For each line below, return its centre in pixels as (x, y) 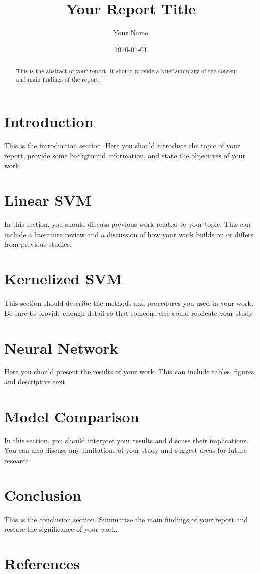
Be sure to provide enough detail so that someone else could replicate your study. (129, 312)
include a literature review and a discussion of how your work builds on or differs (129, 234)
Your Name (131, 33)
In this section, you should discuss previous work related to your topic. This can (127, 224)
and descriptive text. (36, 382)
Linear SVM (48, 200)
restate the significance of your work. (61, 529)
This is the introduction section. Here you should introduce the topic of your (122, 146)
